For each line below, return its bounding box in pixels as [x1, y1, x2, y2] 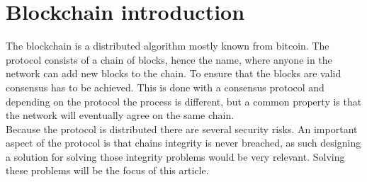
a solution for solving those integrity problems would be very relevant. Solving [6, 149, 345, 164]
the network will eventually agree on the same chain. [6, 108, 235, 123]
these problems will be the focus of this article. [6, 163, 209, 178]
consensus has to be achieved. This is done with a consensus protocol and [6, 79, 324, 94]
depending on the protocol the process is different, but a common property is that [6, 93, 362, 108]
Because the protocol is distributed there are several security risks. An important [6, 121, 358, 136]
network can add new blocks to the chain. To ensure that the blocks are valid [6, 66, 341, 81]
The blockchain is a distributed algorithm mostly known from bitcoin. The [6, 38, 329, 53]
